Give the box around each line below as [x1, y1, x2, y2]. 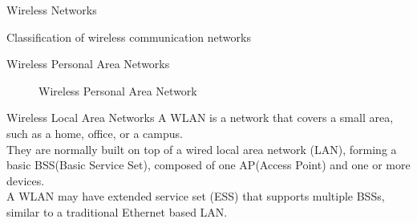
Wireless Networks [6, 2, 97, 18]
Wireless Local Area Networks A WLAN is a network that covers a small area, [6, 109, 394, 126]
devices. [6, 172, 45, 189]
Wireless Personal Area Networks [6, 55, 170, 72]
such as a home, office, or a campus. [6, 124, 183, 141]
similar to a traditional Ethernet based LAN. [6, 203, 228, 220]
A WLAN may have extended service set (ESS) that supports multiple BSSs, [6, 188, 385, 205]
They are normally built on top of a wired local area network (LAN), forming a [6, 140, 397, 157]
